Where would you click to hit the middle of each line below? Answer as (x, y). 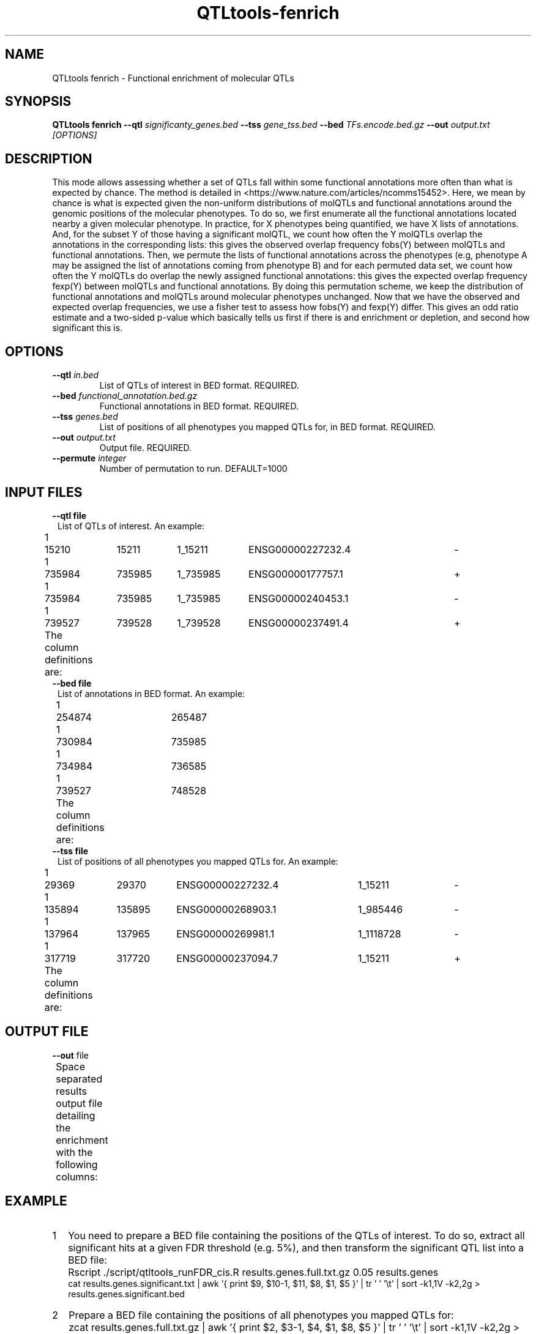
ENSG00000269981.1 (225, 933)
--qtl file (69, 515)
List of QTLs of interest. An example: (131, 526)
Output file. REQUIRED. (146, 448)
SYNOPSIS (38, 102)
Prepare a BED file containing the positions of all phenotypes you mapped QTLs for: (261, 1315)
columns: (77, 1176)
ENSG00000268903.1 (226, 909)
